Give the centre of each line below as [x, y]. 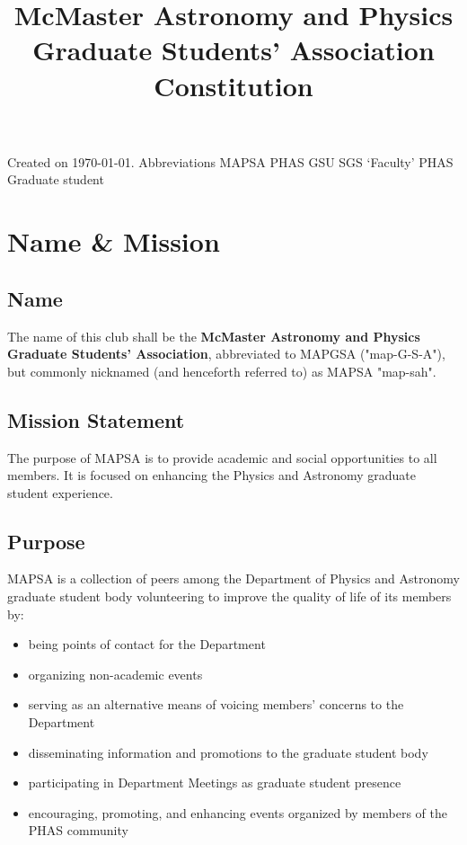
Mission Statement [96, 419]
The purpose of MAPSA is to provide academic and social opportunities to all [222, 457]
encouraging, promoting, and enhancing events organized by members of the [238, 812]
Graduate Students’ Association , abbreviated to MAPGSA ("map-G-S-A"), [226, 354]
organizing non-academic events [115, 674]
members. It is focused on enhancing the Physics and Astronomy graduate [211, 475]
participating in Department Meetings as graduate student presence [215, 783]
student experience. [60, 492]
